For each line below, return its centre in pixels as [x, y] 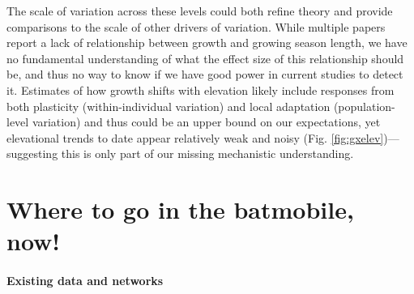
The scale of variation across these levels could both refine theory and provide [200, 11]
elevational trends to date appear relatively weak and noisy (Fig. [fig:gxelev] [195, 137]
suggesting [32, 153]
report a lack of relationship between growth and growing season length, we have [207, 43]
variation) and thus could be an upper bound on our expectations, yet [206, 122]
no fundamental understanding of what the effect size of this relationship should [205, 58]
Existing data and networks [85, 281]
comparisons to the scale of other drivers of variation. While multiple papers [196, 26]
